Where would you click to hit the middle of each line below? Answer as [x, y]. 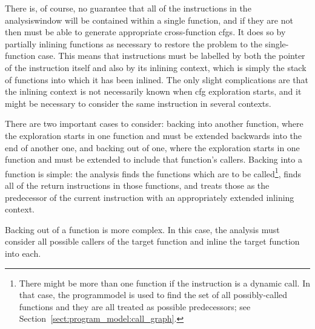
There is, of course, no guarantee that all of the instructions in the [128, 8]
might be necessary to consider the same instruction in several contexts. [138, 103]
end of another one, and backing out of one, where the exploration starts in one [152, 147]
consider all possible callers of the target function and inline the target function [152, 241]
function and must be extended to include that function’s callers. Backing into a [154, 159]
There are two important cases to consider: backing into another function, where [154, 124]
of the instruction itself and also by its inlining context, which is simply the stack [156, 67]
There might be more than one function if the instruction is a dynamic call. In [164, 283]
